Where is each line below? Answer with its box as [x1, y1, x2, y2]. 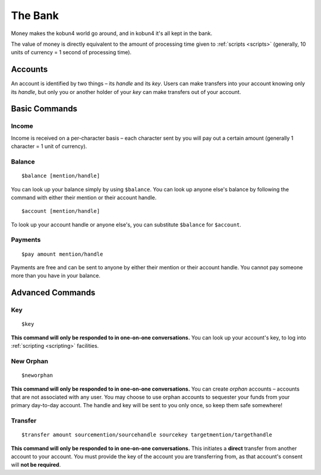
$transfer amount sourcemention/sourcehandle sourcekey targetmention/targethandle [21, 432, 273, 438]
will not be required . [11, 461, 61, 468]
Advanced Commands [11, 288, 96, 298]
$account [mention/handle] [21, 208, 100, 215]
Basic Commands [11, 104, 77, 114]
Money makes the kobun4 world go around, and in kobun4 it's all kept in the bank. [11, 30, 213, 37]
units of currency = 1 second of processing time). [11, 49, 132, 56]
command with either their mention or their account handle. [11, 194, 157, 201]
